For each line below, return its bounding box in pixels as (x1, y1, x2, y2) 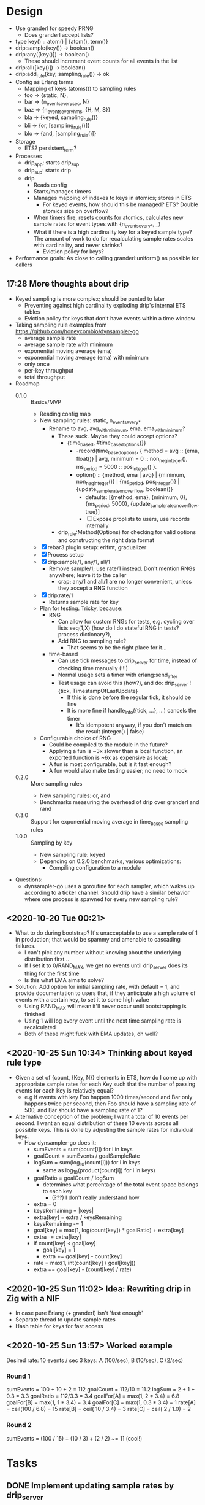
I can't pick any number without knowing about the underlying (24, 949, 181, 956)
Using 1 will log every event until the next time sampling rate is (24, 1017, 182, 1024)
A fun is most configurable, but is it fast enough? (48, 760, 172, 768)
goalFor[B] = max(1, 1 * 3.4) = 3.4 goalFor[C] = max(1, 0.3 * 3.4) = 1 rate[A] (6, 1399, 196, 1406)
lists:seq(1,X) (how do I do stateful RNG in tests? (58, 624, 179, 632)
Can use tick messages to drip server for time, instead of (58, 657, 198, 665)
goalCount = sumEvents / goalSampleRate (33, 1152, 140, 1159)
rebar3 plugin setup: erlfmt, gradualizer (47, 543, 147, 551)
